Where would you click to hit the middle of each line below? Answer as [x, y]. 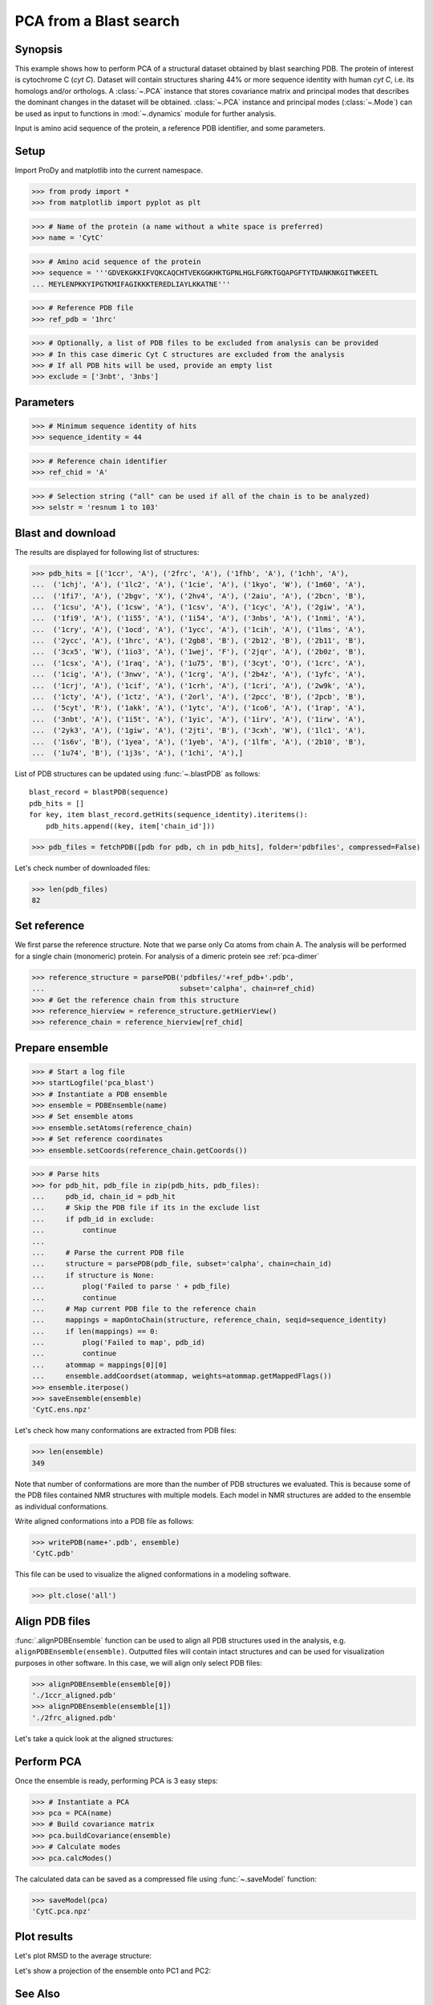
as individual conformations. [61, 1506]
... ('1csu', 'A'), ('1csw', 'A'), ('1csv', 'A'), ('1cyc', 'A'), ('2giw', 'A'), [199, 607]
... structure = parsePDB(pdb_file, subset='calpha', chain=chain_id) [182, 1264]
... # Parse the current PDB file [108, 1252]
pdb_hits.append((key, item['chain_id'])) [130, 826]
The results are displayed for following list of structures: [107, 552]
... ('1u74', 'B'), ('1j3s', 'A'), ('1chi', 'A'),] [138, 753]
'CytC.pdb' [53, 1553]
